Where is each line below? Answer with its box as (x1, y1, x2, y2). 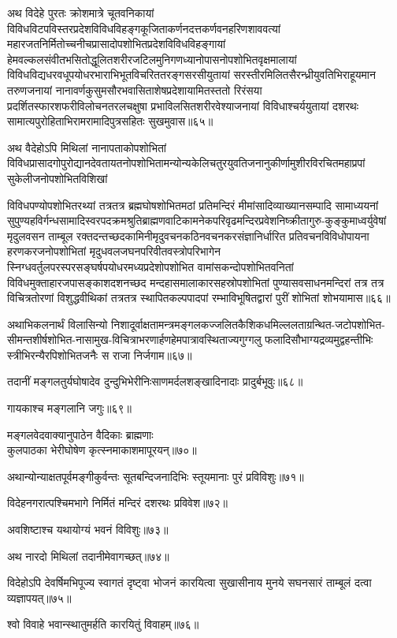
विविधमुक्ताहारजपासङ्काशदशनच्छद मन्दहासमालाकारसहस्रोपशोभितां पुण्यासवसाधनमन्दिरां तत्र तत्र (7, 274, 384, 290)
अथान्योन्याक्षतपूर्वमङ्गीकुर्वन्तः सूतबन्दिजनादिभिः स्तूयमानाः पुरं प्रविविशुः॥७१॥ (7, 468, 304, 484)
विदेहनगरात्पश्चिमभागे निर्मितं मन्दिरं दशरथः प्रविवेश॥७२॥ (7, 494, 228, 511)
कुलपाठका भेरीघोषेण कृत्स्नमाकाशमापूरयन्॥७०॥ (7, 442, 197, 458)
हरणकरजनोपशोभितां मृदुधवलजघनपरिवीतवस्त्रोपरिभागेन (7, 243, 221, 259)
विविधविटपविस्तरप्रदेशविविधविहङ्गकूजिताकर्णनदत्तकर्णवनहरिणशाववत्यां (7, 20, 280, 36)
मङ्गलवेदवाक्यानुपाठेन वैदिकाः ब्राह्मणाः (7, 426, 154, 442)
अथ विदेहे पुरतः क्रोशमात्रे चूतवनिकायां (7, 5, 154, 21)
